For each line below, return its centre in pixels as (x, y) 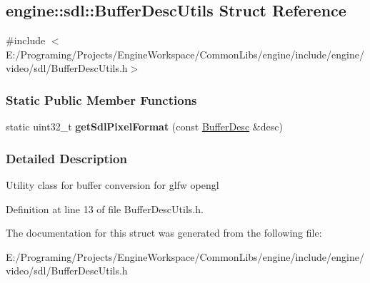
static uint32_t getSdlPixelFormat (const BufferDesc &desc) (144, 127)
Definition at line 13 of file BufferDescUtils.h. (105, 209)
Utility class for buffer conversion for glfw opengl (112, 185)
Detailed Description (66, 158)
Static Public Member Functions (101, 99)
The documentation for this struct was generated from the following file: (164, 233)
